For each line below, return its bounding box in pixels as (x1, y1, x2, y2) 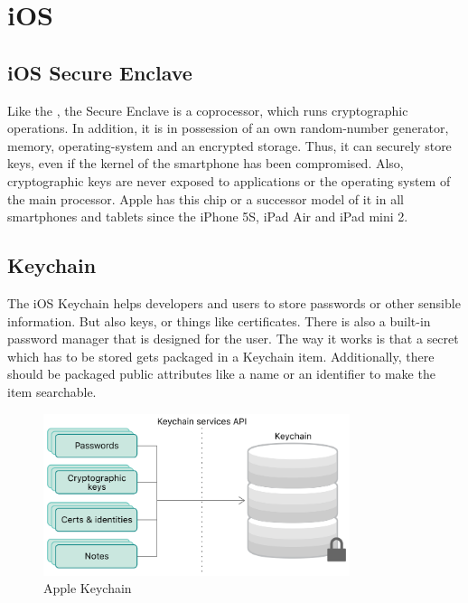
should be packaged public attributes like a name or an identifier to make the (7, 364, 435, 383)
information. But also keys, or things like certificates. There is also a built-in (7, 311, 431, 330)
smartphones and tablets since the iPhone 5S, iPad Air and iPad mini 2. (7, 207, 408, 226)
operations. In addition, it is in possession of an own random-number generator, (7, 118, 449, 137)
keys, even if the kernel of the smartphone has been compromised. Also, (7, 154, 404, 173)
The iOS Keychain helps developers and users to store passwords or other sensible (7, 293, 461, 312)
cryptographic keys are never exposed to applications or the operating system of (7, 171, 451, 190)
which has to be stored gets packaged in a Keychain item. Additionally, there (7, 346, 435, 365)
